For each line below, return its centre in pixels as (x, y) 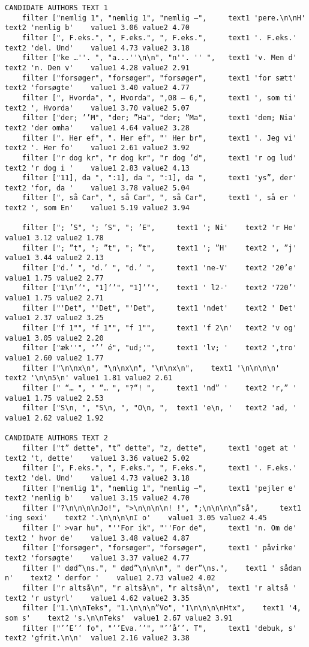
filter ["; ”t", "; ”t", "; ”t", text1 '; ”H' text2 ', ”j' (159, 248)
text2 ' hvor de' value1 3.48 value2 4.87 (97, 538)
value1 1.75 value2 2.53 (54, 398)
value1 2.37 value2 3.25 (54, 318)
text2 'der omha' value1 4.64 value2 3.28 (97, 128)
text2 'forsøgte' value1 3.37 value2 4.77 (97, 558)
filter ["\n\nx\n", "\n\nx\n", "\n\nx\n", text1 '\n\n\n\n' (151, 368)
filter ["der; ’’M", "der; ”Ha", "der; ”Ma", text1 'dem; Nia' (159, 118)
